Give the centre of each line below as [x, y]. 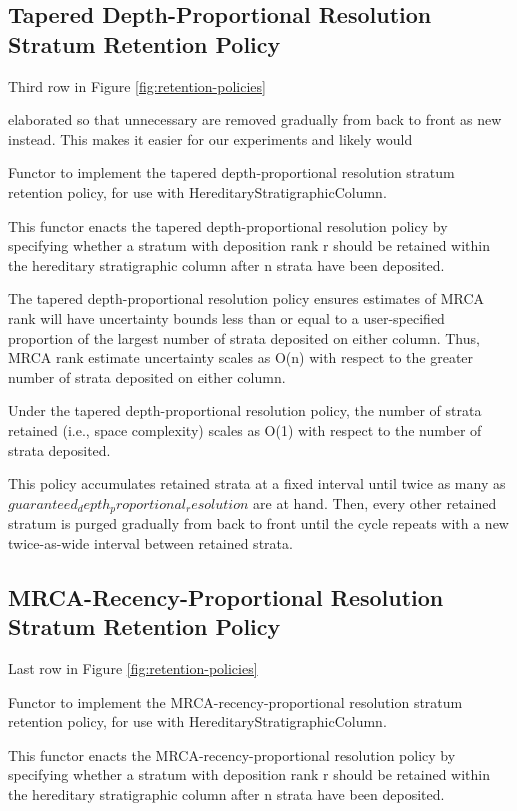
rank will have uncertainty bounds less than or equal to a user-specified [226, 317]
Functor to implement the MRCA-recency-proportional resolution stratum [235, 701]
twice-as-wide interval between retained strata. [150, 542]
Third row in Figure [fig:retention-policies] [137, 85]
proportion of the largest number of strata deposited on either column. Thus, [244, 337]
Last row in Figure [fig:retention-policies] [133, 667]
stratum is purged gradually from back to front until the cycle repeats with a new [258, 523]
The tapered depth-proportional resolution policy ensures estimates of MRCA [246, 298]
